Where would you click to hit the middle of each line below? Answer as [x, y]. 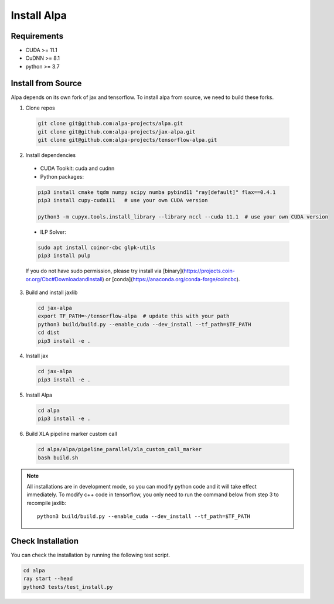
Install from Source [46, 83]
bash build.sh [58, 458]
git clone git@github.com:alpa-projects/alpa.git [110, 124]
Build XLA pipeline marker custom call [71, 434]
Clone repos [40, 108]
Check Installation [45, 541]
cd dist [49, 333]
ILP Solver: [53, 232]
